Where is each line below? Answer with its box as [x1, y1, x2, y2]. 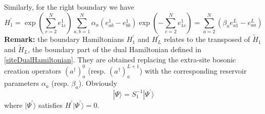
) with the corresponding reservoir [139, 65, 247, 76]
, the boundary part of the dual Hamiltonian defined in [28, 43, 202, 54]
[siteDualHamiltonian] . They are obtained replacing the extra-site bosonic [4, 54, 236, 64]
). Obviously [79, 78, 118, 88]
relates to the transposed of [164, 34, 250, 44]
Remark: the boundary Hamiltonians [4, 34, 124, 44]
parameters [4, 78, 39, 88]
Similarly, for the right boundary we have [4, 2, 134, 12]
